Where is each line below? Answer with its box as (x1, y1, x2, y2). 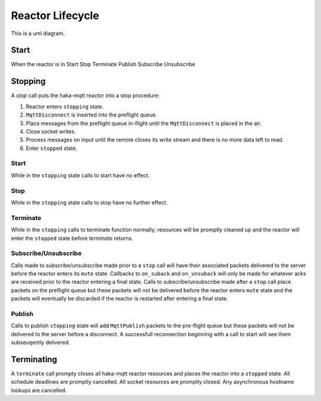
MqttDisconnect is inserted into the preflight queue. (26, 111, 158, 118)
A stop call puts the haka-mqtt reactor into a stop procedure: (11, 92, 160, 99)
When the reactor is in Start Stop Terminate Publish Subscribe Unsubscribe (11, 61, 196, 68)
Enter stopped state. (26, 145, 77, 152)
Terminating (11, 354, 58, 364)
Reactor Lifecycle (11, 9, 99, 22)
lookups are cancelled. (11, 387, 67, 394)
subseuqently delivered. (11, 339, 70, 346)
